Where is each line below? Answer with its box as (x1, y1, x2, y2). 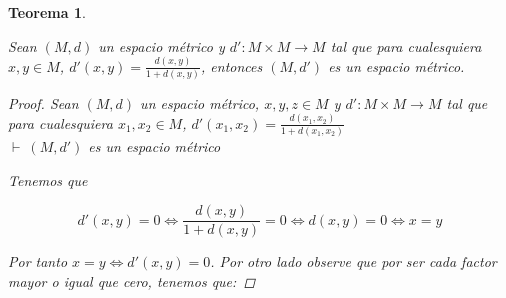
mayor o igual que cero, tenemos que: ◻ (8, 270, 256, 291)
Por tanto (8, 251, 68, 272)
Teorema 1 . (8, 2, 86, 22)
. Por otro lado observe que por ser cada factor (210, 251, 497, 272)
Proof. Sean (8, 92, 79, 113)
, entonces (201, 55, 263, 76)
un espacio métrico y (98, 35, 225, 56)
